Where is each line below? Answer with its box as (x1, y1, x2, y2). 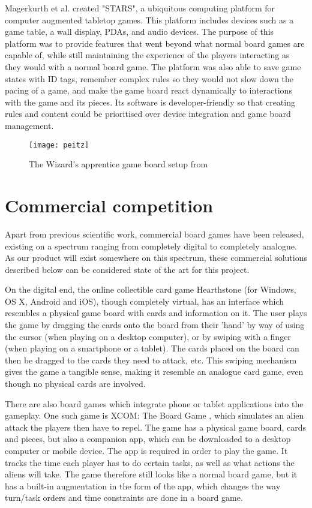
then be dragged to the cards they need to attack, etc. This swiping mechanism (5, 353, 297, 366)
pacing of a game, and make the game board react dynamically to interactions (5, 84, 292, 97)
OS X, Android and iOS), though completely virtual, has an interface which (5, 294, 284, 307)
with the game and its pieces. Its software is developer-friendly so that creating (5, 95, 295, 108)
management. (5, 119, 54, 131)
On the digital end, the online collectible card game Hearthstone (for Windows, (5, 283, 296, 296)
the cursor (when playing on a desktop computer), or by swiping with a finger (5, 330, 291, 342)
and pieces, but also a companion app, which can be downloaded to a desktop (5, 432, 291, 445)
